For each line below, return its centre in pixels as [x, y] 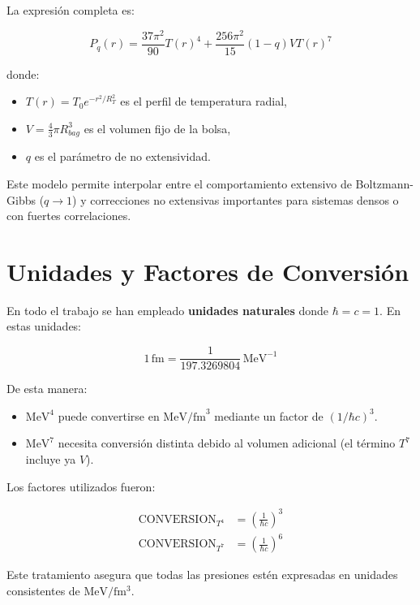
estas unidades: [44, 326]
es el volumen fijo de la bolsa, [157, 128]
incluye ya [51, 458]
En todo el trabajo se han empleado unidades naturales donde [167, 310]
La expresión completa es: [71, 10]
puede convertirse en [109, 415]
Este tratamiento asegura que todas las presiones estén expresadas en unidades [202, 575]
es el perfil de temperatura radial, [204, 101]
